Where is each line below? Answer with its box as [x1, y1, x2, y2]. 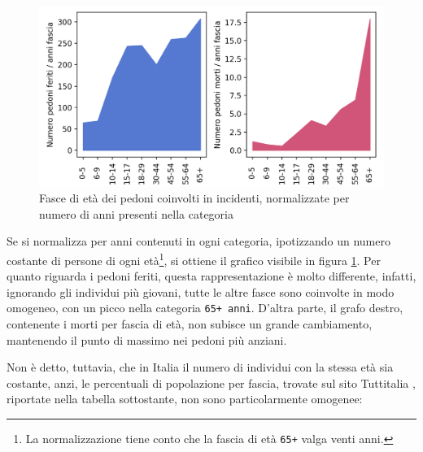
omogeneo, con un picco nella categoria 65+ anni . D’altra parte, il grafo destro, [7, 299, 403, 316]
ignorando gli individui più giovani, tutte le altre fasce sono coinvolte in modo [7, 283, 395, 300]
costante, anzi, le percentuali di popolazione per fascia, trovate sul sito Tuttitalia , [7, 374, 416, 391]
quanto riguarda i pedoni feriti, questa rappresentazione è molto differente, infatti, [7, 267, 416, 285]
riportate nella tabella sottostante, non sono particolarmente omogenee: [7, 390, 363, 407]
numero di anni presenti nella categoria [39, 205, 233, 222]
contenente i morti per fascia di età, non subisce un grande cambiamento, [7, 315, 373, 332]
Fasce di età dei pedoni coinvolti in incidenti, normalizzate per [39, 189, 350, 206]
